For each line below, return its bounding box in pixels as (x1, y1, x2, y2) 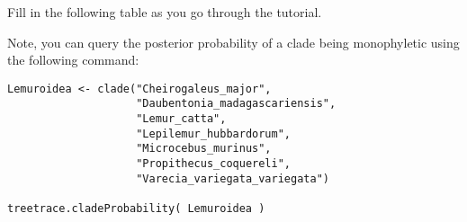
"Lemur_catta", (136, 112, 227, 126)
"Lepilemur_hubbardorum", (136, 127, 291, 140)
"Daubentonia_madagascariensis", (136, 97, 337, 111)
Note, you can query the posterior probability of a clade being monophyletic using (7, 32, 460, 51)
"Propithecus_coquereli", (136, 157, 291, 171)
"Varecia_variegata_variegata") (136, 172, 329, 185)
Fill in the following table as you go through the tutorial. (7, 3, 322, 21)
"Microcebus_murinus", (136, 142, 272, 155)
